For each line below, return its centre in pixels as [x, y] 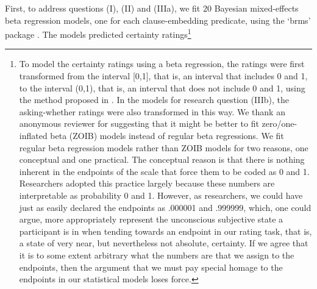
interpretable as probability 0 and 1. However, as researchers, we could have [161, 195]
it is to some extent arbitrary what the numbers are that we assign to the [157, 255]
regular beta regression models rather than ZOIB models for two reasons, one [164, 147]
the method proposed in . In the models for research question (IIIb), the [154, 100]
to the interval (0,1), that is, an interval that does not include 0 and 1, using [162, 87]
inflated [33, 135]
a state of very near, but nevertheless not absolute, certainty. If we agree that [164, 243]
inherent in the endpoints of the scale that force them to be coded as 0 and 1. [164, 171]
